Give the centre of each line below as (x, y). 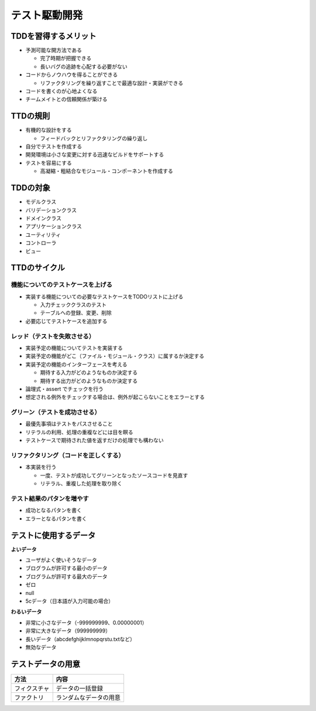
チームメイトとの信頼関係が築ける (66, 99)
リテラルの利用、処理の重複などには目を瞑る (79, 432)
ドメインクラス (43, 218)
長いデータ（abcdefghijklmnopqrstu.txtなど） (80, 639)
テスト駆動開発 (47, 15)
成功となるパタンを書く (54, 511)
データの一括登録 (80, 688)
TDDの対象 (31, 188)
